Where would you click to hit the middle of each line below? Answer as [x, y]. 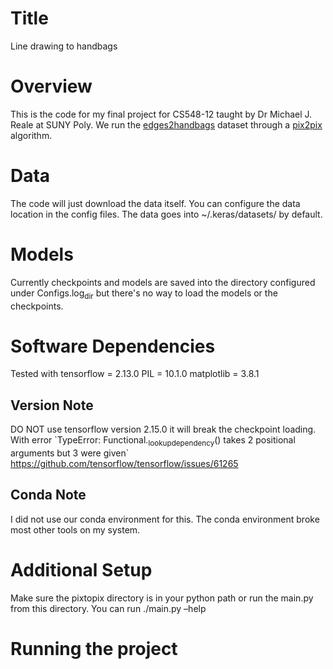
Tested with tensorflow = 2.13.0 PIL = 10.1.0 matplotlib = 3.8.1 [135, 374]
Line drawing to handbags [64, 46]
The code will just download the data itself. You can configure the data [155, 203]
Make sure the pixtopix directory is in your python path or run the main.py [162, 598]
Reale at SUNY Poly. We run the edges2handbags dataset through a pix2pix [166, 124]
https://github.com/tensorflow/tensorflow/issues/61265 [124, 464]
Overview [51, 86]
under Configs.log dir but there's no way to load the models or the [144, 294]
